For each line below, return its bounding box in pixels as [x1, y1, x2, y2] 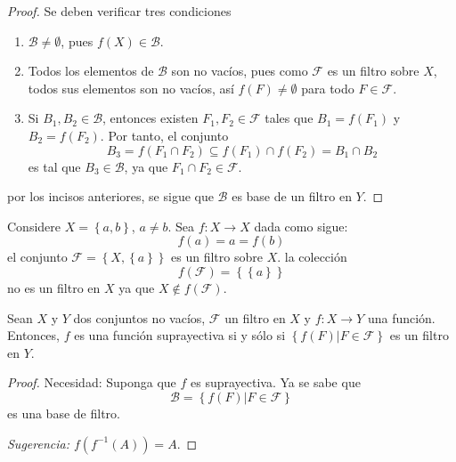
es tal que [28, 157, 81, 175]
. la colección [277, 247, 347, 266]
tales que [265, 109, 313, 127]
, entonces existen [102, 109, 199, 127]
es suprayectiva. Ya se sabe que [191, 373, 361, 392]
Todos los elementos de [28, 61, 154, 80]
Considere [7, 216, 61, 235]
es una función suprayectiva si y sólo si [74, 326, 286, 344]
